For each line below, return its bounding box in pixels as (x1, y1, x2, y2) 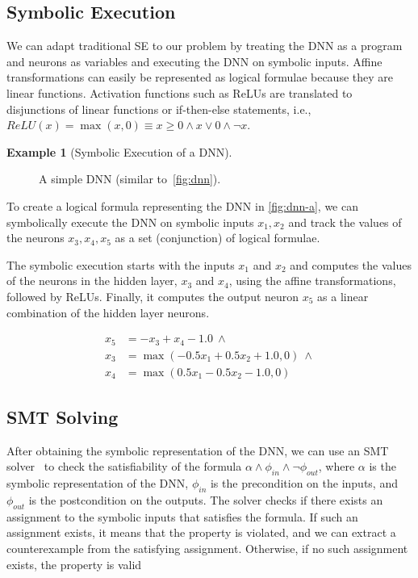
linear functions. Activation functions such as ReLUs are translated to (6, 84, 353, 101)
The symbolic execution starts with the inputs (6, 256, 235, 273)
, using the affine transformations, (228, 272, 396, 289)
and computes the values (290, 256, 412, 273)
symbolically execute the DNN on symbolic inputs (6, 213, 254, 230)
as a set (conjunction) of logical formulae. (115, 229, 320, 246)
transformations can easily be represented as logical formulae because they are (6, 69, 393, 86)
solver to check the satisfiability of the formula (6, 458, 242, 475)
